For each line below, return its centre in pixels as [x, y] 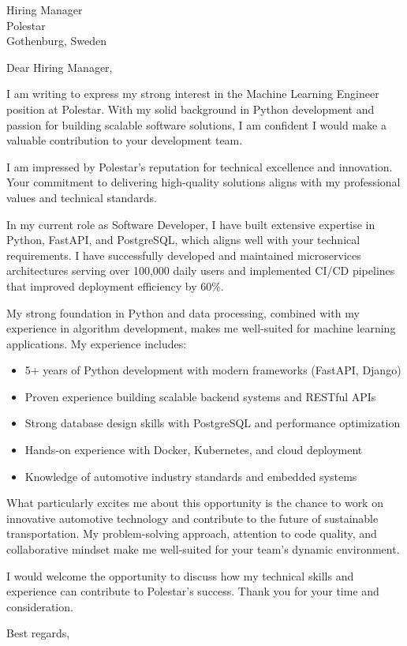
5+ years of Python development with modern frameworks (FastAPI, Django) [213, 370]
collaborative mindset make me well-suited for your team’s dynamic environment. [203, 549]
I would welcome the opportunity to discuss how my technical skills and [180, 575]
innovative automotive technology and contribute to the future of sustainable [192, 518]
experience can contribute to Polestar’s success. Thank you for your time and [193, 591]
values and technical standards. [82, 197]
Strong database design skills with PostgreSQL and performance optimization [213, 423]
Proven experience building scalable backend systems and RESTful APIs [200, 396]
